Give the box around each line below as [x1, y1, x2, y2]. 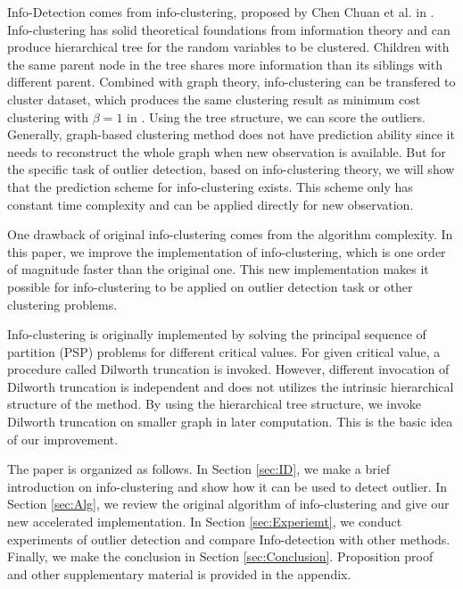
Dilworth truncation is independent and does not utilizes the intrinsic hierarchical [7, 377, 454, 395]
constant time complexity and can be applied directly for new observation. [7, 195, 414, 213]
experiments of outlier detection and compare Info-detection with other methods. [7, 529, 451, 548]
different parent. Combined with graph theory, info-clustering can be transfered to [7, 72, 456, 91]
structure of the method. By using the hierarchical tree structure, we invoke [7, 394, 421, 413]
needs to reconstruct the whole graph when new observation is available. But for [7, 142, 446, 161]
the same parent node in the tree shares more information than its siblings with [7, 54, 442, 73]
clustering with [7, 107, 89, 126]
